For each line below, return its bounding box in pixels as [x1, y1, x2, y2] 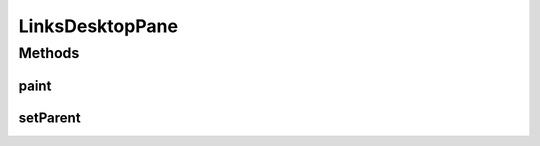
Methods [18, 44, 80, 62]
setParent [18, 109, 81, 126]
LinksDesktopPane [18, 15, 179, 37]
